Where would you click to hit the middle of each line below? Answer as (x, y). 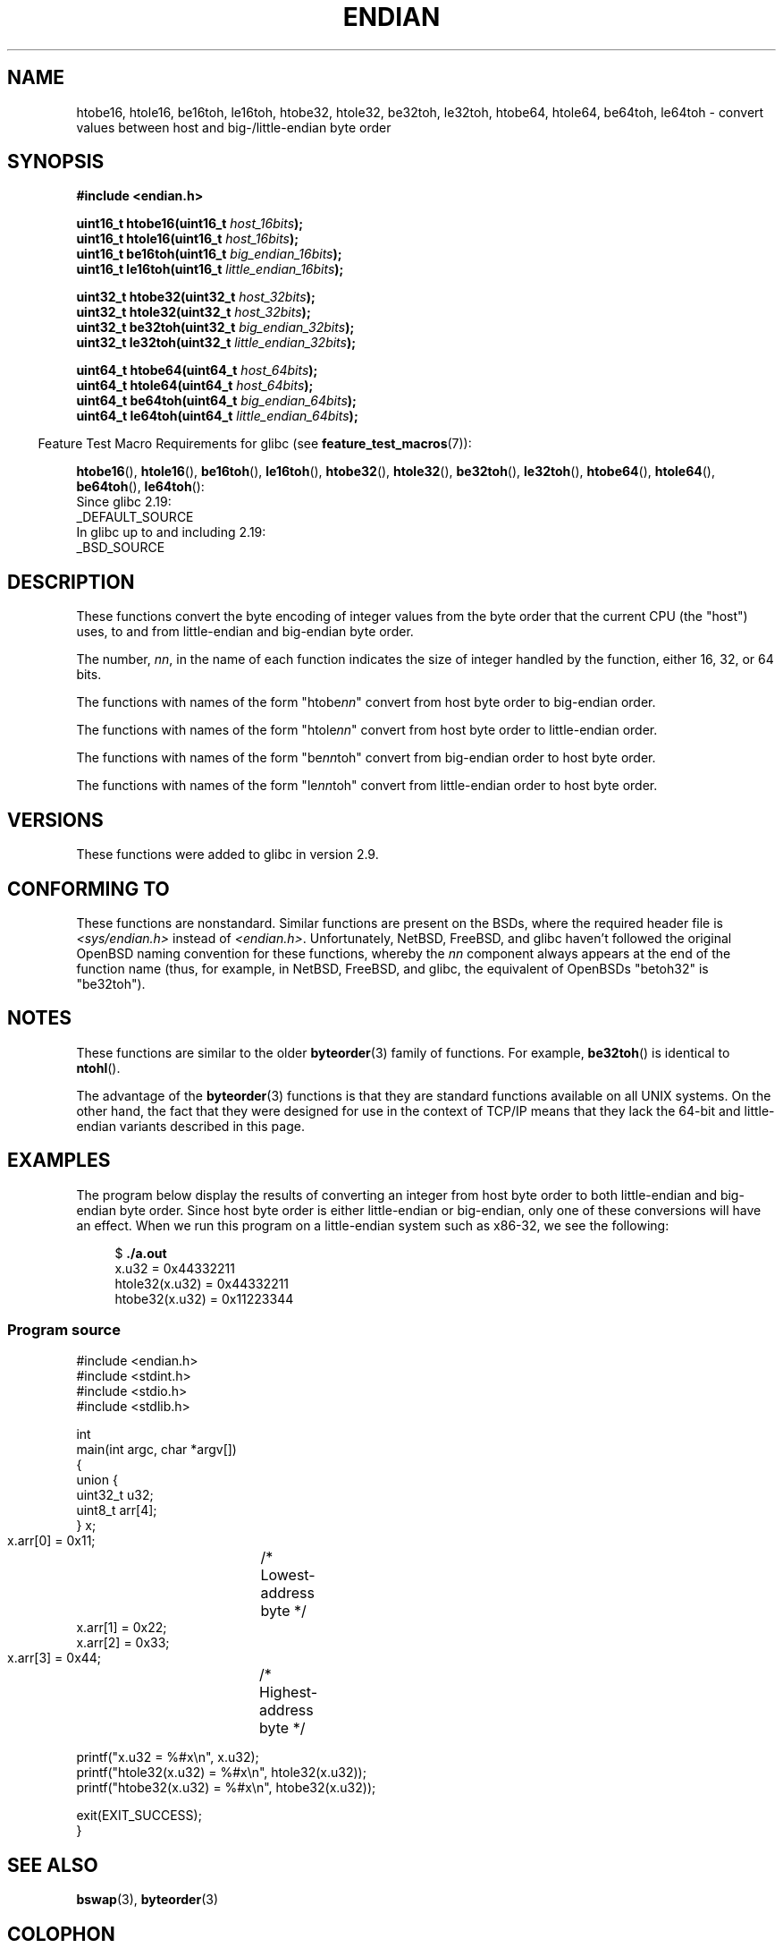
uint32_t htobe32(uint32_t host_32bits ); (196, 297)
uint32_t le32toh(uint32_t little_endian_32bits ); (216, 343)
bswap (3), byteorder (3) (147, 1900)
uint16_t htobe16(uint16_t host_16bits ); (190, 224)
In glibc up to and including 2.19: (171, 532)
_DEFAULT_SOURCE (135, 517)
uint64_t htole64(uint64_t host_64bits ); (195, 386)
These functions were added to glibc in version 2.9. (227, 855)
